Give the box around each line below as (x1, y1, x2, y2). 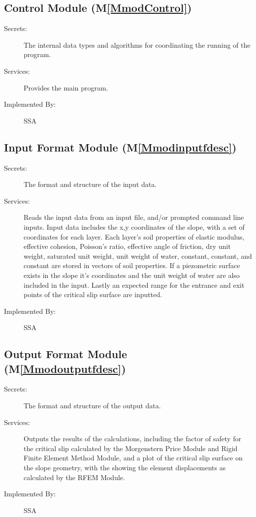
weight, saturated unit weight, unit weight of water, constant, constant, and (24, 250, 252, 261)
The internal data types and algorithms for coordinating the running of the (24, 39, 251, 50)
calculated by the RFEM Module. (24, 472, 125, 482)
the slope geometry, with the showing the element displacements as (24, 462, 226, 473)
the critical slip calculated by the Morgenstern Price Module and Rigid (24, 443, 238, 453)
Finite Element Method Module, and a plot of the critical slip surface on (24, 453, 243, 463)
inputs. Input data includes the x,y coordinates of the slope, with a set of (24, 221, 245, 232)
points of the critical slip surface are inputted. (24, 289, 162, 300)
